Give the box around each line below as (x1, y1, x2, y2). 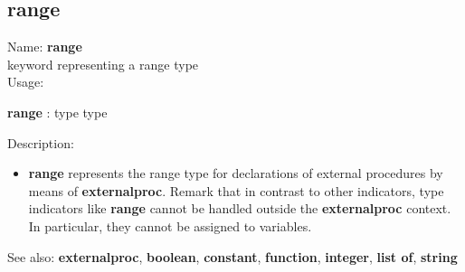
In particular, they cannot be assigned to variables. (28, 216, 312, 235)
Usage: (7, 72, 44, 91)
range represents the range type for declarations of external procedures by (28, 164, 443, 183)
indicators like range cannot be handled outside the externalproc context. (28, 199, 451, 218)
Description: (7, 133, 74, 152)
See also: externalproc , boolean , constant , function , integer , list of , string (7, 247, 458, 266)
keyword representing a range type (7, 54, 199, 73)
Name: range (7, 37, 82, 56)
